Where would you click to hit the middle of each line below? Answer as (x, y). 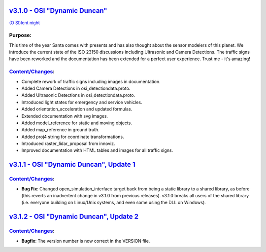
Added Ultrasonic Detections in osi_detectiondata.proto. (78, 95)
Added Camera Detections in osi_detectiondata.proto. (76, 88)
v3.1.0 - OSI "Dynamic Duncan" (58, 11)
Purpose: (20, 36)
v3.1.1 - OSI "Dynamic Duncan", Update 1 (72, 164)
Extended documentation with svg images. (65, 116)
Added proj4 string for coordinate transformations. (73, 137)
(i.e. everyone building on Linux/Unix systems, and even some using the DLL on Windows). (114, 203)
